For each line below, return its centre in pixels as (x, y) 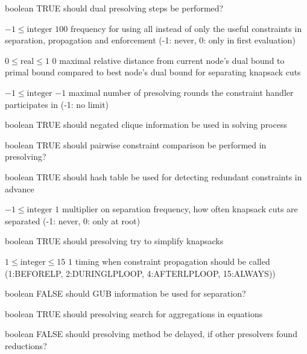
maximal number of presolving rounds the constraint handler (181, 92)
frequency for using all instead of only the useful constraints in (186, 28)
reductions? (26, 345)
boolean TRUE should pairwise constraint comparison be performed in (136, 144)
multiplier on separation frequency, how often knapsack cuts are (180, 209)
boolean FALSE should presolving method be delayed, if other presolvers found (151, 334)
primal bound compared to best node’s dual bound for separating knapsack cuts (153, 72)
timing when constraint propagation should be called (172, 261)
